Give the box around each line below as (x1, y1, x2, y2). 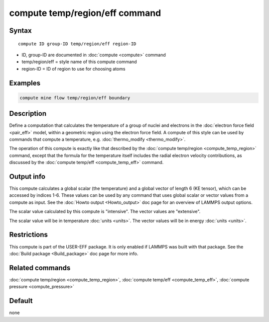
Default (9, 297, 33, 305)
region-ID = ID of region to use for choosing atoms (21, 66, 126, 72)
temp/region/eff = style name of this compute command (21, 59, 137, 65)
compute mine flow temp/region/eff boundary (19, 95, 131, 100)
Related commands (9, 263, 71, 272)
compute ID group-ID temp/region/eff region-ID (18, 41, 136, 47)
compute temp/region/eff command (9, 7, 161, 18)
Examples (9, 79, 41, 87)
